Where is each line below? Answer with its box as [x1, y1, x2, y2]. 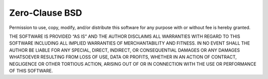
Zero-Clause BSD [9, 7, 82, 18]
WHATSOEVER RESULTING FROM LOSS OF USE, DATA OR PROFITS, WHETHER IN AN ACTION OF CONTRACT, [9, 54, 237, 60]
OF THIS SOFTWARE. [9, 68, 53, 74]
